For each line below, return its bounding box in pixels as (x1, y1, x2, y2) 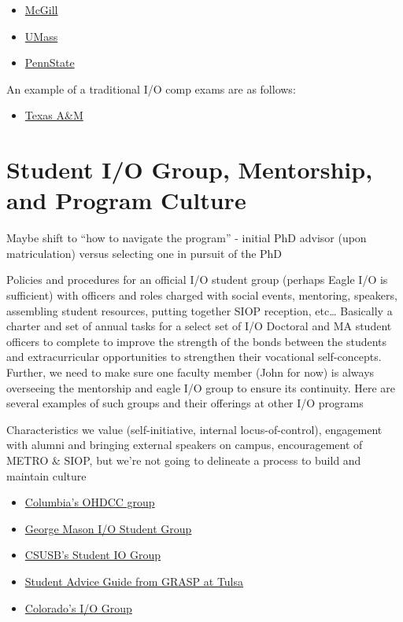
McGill (24, 2, 58, 17)
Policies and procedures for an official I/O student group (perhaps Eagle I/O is (6, 271, 388, 288)
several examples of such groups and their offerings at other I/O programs (6, 395, 364, 411)
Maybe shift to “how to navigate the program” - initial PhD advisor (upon (6, 230, 367, 246)
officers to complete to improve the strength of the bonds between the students (6, 333, 387, 349)
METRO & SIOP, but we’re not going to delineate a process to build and (6, 452, 361, 468)
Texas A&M (24, 107, 83, 123)
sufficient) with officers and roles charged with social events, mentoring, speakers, (6, 287, 397, 304)
